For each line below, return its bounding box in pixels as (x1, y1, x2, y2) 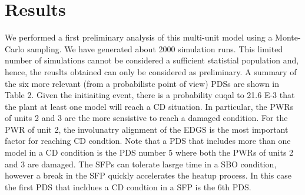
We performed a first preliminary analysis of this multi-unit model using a (5, 31, 273, 43)
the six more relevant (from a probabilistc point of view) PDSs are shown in (5, 77, 280, 89)
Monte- (275, 31, 301, 43)
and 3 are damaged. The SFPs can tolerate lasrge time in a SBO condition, (5, 157, 277, 170)
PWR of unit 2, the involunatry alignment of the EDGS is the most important (5, 123, 289, 135)
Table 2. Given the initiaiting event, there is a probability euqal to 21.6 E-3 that (5, 89, 295, 101)
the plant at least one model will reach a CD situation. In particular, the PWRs (5, 100, 294, 112)
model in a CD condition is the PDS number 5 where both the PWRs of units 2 (5, 146, 294, 159)
